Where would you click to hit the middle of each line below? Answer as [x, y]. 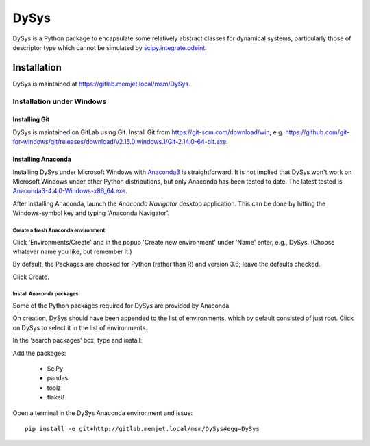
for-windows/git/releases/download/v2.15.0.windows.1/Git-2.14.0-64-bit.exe [120, 142]
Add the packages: [39, 353]
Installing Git [31, 119]
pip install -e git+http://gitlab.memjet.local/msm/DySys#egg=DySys [142, 429]
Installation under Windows [60, 101]
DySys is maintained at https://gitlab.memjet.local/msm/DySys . [102, 84]
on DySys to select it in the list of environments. [80, 327]
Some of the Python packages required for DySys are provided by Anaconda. [122, 306]
